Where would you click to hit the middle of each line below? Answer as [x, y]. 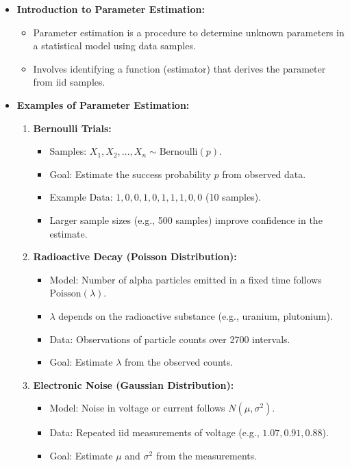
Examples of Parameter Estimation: [103, 104]
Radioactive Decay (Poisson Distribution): [135, 256]
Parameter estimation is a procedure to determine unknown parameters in [189, 32]
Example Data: [81, 197]
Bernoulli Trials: [72, 128]
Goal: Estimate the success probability [130, 174]
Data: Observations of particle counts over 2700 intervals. [170, 339]
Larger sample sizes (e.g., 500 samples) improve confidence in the [186, 219]
